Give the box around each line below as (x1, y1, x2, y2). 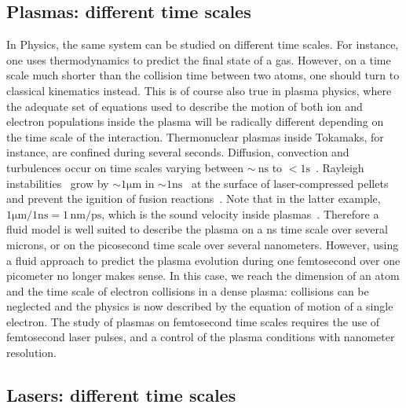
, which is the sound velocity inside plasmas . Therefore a (101, 205, 379, 222)
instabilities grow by (6, 175, 109, 191)
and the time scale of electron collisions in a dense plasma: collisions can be (6, 282, 369, 299)
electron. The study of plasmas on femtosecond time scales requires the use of (6, 313, 380, 329)
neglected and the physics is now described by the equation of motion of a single (6, 298, 393, 314)
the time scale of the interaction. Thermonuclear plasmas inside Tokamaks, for (6, 128, 384, 145)
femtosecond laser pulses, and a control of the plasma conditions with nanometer (6, 329, 395, 345)
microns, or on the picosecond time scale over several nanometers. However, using (6, 236, 399, 252)
